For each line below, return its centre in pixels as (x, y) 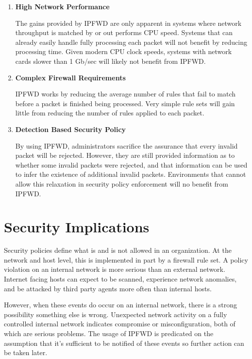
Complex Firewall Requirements (70, 77)
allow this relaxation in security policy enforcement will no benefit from (122, 183)
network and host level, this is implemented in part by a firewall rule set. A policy (126, 259)
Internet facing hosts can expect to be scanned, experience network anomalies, (120, 279)
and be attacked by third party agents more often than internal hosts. (108, 288)
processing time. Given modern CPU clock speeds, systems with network (124, 51)
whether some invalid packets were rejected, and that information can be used (131, 164)
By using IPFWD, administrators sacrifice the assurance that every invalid (126, 145)
